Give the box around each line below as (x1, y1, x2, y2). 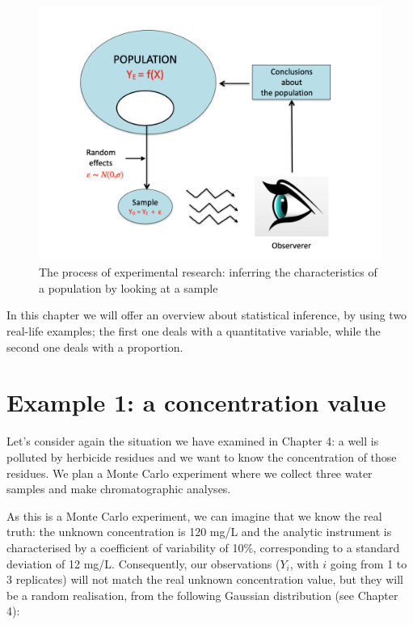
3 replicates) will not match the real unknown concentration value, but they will (6, 571, 403, 588)
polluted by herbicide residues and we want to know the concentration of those (6, 448, 397, 465)
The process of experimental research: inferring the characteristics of (39, 264, 377, 281)
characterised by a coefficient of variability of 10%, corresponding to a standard (6, 538, 400, 555)
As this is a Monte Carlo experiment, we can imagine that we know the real (6, 507, 382, 524)
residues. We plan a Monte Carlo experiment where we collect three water (6, 464, 373, 481)
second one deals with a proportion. (6, 338, 183, 355)
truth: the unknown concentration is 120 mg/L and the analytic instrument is (6, 523, 392, 540)
